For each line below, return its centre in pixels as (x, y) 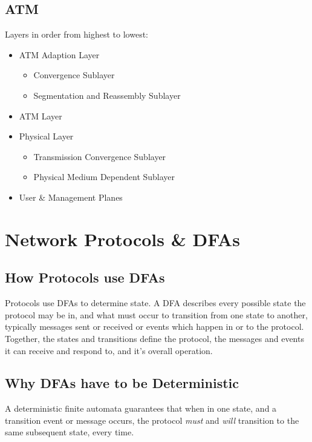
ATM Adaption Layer (59, 54)
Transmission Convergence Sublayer (100, 156)
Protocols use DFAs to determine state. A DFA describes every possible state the (155, 303)
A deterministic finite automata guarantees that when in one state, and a (141, 408)
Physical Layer (46, 136)
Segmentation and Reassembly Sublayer (107, 95)
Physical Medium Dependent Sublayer (104, 177)
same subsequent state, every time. (70, 432)
